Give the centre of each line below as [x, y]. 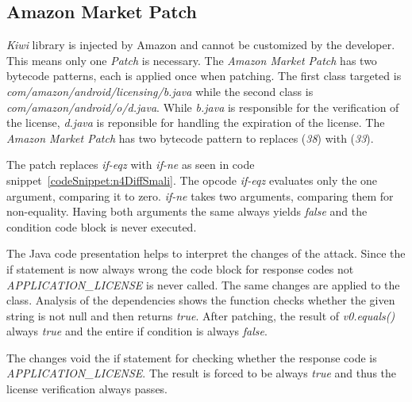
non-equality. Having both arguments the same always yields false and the [187, 211]
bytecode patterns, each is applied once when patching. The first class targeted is [204, 76]
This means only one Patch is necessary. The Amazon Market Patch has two [192, 60]
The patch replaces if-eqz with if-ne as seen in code [131, 165]
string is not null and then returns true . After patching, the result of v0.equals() [201, 315]
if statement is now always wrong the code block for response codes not [180, 268]
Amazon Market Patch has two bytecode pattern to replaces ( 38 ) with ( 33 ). [190, 138]
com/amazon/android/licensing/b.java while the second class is [160, 91]
